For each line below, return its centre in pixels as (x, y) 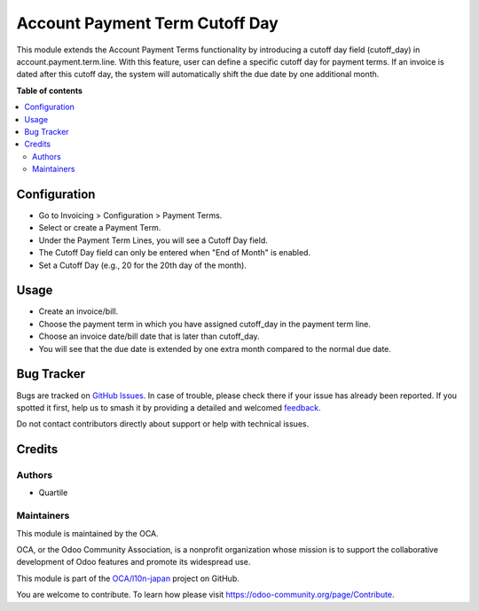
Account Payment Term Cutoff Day (147, 23)
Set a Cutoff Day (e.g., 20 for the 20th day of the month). (143, 265)
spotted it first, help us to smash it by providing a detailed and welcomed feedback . (169, 407)
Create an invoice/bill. (79, 311)
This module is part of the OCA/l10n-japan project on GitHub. (128, 578)
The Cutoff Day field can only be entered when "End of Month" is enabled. (174, 253)
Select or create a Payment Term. (100, 228)
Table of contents (50, 90)
